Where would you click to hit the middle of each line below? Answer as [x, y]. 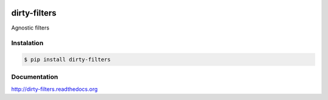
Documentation [35, 77]
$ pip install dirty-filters [67, 60]
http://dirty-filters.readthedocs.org [55, 89]
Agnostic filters [30, 28]
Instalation [27, 43]
